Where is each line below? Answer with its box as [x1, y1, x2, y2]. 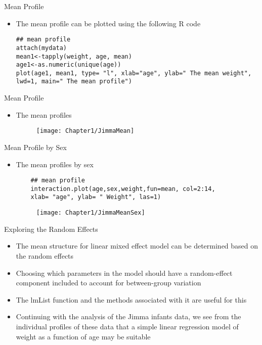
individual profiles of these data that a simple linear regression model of [16, 321, 239, 331]
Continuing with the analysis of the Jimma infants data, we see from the [16, 311, 241, 322]
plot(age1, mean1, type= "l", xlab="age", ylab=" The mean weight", [16, 69, 252, 77]
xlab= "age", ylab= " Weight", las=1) [30, 193, 161, 201]
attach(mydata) [16, 44, 67, 52]
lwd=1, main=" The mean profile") [16, 78, 132, 85]
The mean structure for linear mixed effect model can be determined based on [16, 240, 258, 251]
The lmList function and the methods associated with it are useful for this [16, 294, 247, 305]
